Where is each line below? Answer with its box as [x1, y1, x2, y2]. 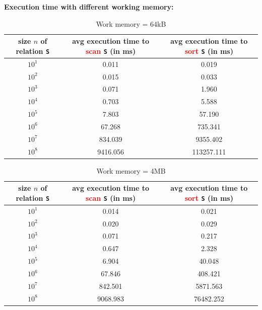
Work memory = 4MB [96, 165, 166, 176]
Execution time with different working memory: [4, 2, 174, 12]
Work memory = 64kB [96, 18, 166, 29]
